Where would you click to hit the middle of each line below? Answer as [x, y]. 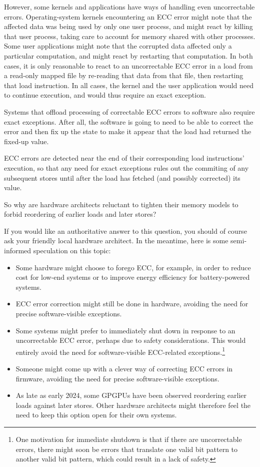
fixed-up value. [26, 141]
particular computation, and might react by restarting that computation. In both [128, 55]
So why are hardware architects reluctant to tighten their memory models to [121, 204]
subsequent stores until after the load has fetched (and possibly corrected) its [122, 177]
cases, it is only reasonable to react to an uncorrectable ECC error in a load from [128, 65]
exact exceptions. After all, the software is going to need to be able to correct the [129, 121]
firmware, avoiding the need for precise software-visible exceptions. [117, 378]
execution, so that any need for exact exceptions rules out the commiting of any [126, 167]
